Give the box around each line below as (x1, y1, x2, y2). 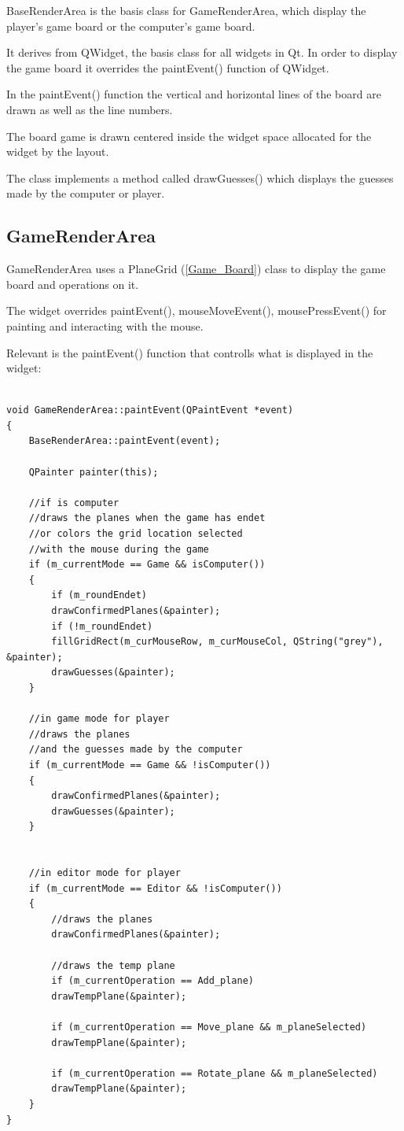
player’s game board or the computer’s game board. (6, 17, 255, 34)
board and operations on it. (6, 275, 139, 292)
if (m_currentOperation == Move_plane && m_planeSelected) (51, 1022, 367, 1033)
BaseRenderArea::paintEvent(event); (28, 435, 221, 447)
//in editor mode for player (28, 867, 181, 879)
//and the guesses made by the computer (28, 744, 243, 756)
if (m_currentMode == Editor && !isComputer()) (28, 882, 282, 894)
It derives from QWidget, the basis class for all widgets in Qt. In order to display (6, 44, 398, 61)
